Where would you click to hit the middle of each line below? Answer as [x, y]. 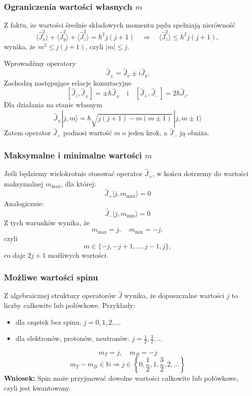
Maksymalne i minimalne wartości [73, 155]
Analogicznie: [24, 203]
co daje [15, 255]
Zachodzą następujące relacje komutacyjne [68, 82]
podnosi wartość [87, 133]
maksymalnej [24, 183]
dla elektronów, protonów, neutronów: [72, 338]
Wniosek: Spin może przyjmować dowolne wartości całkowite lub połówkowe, [121, 378]
